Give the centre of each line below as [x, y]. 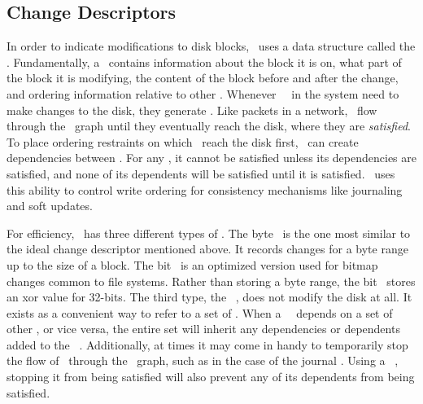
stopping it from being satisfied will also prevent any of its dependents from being [211, 377]
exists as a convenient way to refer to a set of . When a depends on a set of [200, 312]
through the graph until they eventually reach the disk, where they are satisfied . [209, 126]
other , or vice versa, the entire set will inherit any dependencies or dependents [203, 329]
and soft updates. [50, 206]
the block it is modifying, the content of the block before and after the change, [203, 78]
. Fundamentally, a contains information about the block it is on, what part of [204, 61]
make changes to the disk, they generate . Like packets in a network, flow [192, 110]
